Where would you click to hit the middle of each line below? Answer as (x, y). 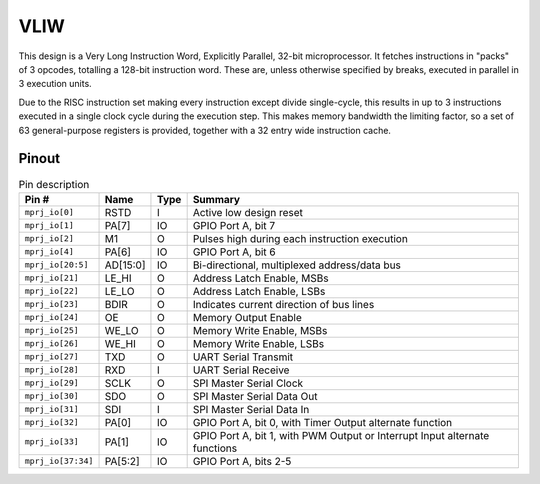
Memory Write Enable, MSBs (260, 330)
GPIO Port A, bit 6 (234, 252)
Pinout (39, 158)
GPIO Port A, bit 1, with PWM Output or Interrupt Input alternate (341, 435)
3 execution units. (55, 84)
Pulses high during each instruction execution (300, 238)
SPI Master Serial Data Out (255, 396)
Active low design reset (248, 212)
